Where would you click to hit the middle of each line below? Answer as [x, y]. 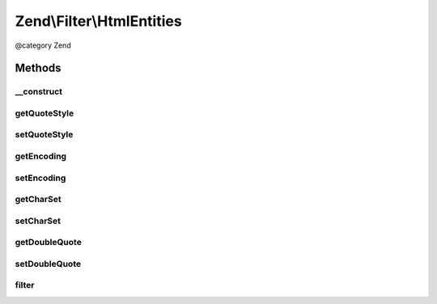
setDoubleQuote [48, 264]
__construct [39, 91]
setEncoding [40, 178]
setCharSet [38, 221]
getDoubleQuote [49, 243]
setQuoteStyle [44, 135]
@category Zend [43, 45]
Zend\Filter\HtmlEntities [98, 21]
